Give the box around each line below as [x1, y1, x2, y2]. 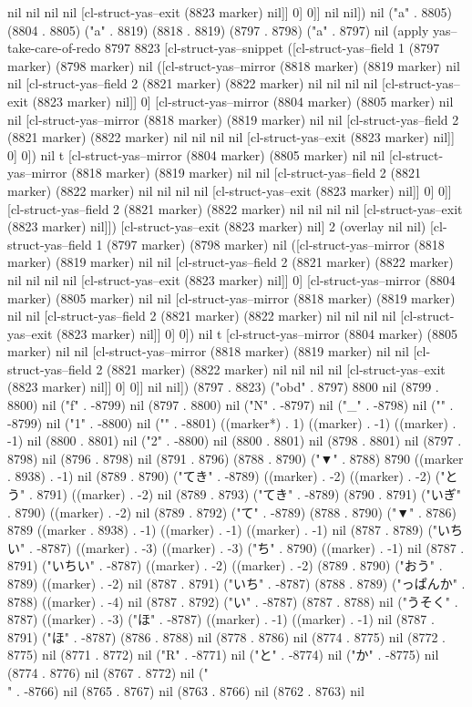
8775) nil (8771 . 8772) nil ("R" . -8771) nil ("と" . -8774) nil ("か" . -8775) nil [7, 645, 439, 664]
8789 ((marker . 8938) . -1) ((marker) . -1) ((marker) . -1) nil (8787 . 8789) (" [7, 520, 438, 539]
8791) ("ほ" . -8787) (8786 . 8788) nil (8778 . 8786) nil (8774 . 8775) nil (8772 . [7, 627, 446, 646]
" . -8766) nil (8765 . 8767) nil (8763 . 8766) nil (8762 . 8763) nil [7, 681, 364, 700]
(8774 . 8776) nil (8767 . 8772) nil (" [7, 662, 209, 681]
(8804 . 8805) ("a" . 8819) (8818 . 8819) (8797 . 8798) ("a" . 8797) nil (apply [7, 20, 429, 39]
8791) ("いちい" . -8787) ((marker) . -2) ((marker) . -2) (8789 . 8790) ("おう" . [7, 556, 443, 575]
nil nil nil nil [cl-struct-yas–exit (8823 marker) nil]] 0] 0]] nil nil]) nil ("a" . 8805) [7, 3, 452, 21]
